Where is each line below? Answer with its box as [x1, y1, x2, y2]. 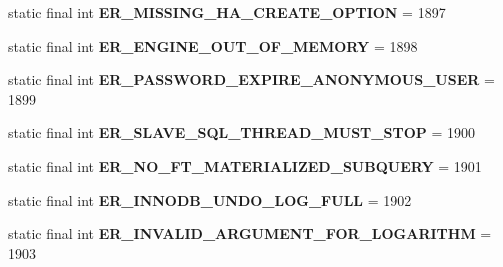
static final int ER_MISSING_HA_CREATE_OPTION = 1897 [8, 2, 446, 22]
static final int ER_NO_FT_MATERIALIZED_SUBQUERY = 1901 [8, 155, 482, 176]
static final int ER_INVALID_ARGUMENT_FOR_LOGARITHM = [8, 223, 492, 244]
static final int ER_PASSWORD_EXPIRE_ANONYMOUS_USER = [8, 69, 495, 90]
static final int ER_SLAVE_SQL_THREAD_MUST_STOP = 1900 [8, 122, 475, 143]
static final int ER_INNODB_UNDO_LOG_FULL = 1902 [8, 189, 412, 210]
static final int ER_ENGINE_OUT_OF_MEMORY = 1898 [8, 35, 418, 56]
